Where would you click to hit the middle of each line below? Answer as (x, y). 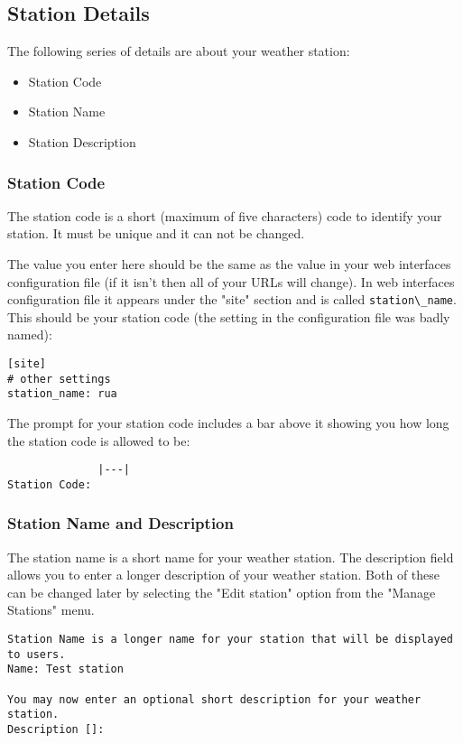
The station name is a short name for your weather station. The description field (231, 557)
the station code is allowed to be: (99, 440)
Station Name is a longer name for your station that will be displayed (230, 640)
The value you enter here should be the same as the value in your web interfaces (229, 263)
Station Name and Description (120, 523)
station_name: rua (62, 394)
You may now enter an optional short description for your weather (214, 699)
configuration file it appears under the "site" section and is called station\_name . (232, 299)
